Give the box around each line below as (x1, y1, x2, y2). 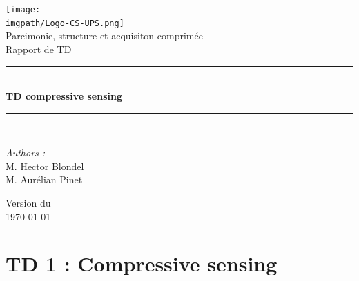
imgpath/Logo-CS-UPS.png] (6, 18, 124, 28)
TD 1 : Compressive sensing (6, 249, 278, 278)
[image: (6, 5, 41, 14)
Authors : (6, 145, 46, 160)
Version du (6, 196, 51, 210)
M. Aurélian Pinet (6, 172, 83, 187)
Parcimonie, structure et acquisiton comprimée (6, 28, 203, 43)
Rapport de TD (6, 41, 72, 56)
